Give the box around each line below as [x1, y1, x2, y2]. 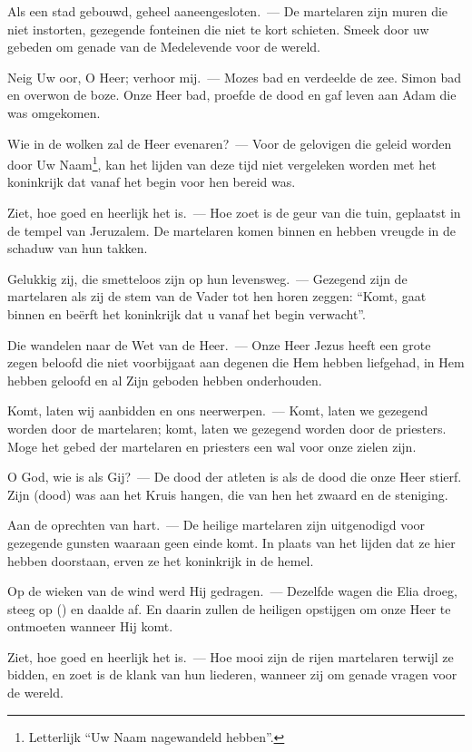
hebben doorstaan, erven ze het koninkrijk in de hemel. [7, 551, 314, 570]
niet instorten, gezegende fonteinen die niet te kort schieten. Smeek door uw [7, 19, 429, 38]
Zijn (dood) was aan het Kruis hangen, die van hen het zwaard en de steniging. [7, 484, 448, 503]
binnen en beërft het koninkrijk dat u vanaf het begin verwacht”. [7, 304, 366, 323]
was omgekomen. [7, 103, 101, 122]
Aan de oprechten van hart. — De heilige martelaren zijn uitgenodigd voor [7, 515, 426, 534]
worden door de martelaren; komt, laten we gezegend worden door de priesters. [7, 418, 447, 437]
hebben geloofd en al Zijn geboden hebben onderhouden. [7, 370, 322, 389]
